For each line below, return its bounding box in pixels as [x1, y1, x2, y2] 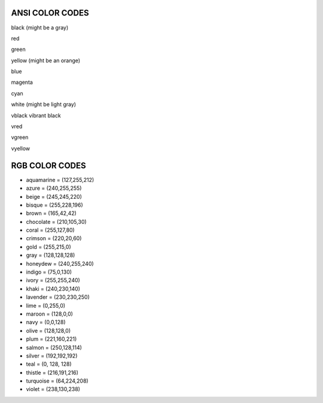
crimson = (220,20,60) [26, 235, 82, 242]
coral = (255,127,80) [26, 226, 75, 234]
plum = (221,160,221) [26, 335, 77, 343]
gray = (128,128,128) [26, 252, 75, 259]
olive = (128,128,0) [26, 327, 71, 334]
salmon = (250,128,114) [26, 344, 82, 351]
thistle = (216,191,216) [26, 369, 79, 376]
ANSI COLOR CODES [11, 8, 89, 18]
